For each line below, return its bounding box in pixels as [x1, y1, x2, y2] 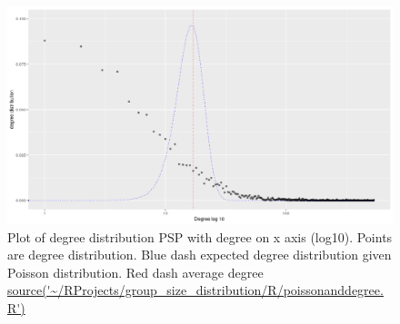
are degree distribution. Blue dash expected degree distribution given [7, 245, 392, 264]
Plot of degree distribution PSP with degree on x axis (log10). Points [7, 227, 393, 246]
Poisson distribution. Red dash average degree [7, 262, 264, 281]
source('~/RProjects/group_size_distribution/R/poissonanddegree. [7, 280, 384, 299]
